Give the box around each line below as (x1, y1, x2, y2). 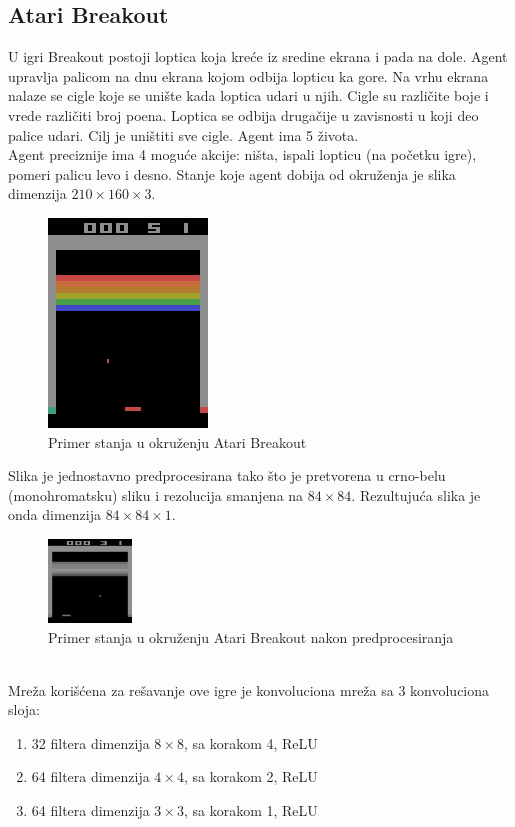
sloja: (8, 699, 40, 720)
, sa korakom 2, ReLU (183, 766, 318, 787)
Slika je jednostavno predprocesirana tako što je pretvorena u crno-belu (8, 465, 446, 486)
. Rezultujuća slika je (351, 484, 481, 505)
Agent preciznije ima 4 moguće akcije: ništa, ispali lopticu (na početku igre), (8, 144, 477, 165)
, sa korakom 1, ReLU (183, 800, 318, 821)
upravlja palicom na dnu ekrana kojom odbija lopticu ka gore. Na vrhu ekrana (8, 65, 489, 86)
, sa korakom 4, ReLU (183, 732, 318, 753)
